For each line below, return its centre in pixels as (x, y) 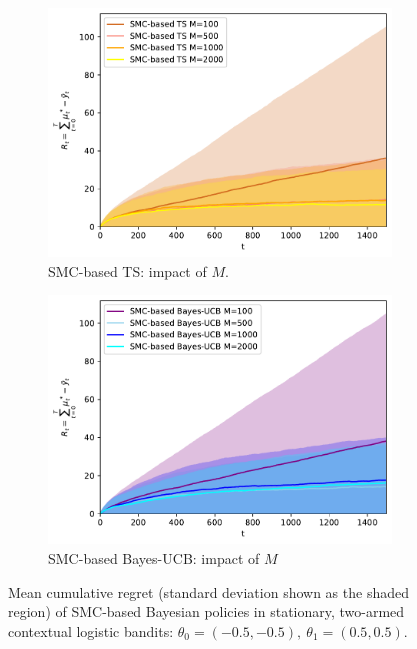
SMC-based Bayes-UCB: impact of (154, 557)
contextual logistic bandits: (91, 630)
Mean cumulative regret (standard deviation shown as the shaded (208, 591)
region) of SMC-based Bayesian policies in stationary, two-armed (206, 611)
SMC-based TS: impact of (127, 270)
